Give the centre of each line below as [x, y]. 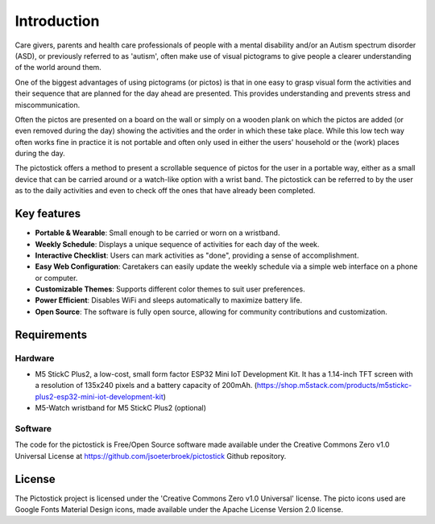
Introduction [57, 21]
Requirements [51, 334]
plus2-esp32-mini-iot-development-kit [99, 396]
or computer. [56, 278]
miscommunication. [48, 105]
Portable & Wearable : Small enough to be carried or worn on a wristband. [157, 233]
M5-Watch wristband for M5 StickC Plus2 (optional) [121, 408]
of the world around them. [58, 68]
